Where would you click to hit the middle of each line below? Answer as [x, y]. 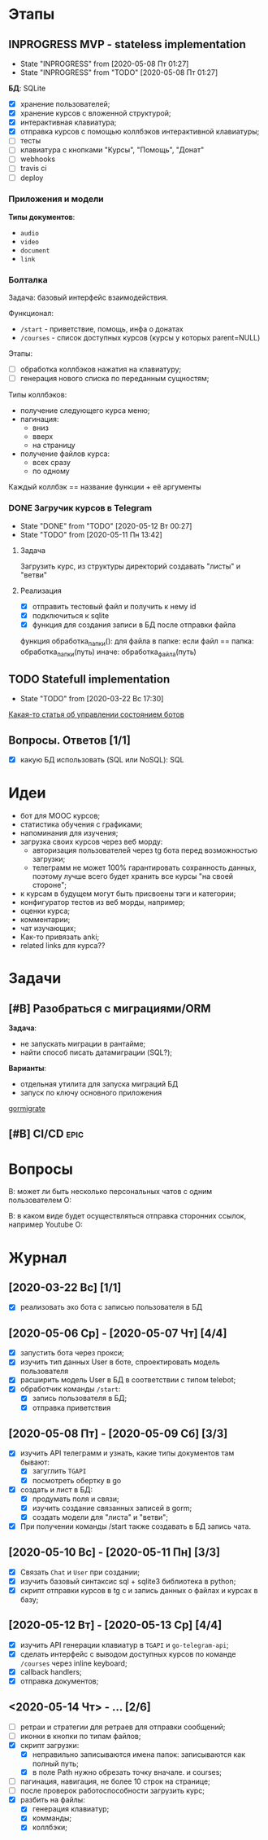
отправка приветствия [71, 1407]
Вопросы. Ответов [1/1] [70, 740]
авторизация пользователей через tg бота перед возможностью [145, 850]
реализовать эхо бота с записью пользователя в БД [111, 1307]
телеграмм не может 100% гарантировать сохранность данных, [145, 867]
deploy [32, 178]
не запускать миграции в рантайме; [83, 1043]
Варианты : [28, 1068]
